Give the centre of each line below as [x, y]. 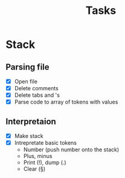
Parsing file [27, 67]
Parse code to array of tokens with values [66, 102]
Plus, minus [38, 156]
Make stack [29, 136]
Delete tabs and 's [37, 95]
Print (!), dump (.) [45, 163]
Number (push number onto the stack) [71, 150]
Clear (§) [34, 169]
